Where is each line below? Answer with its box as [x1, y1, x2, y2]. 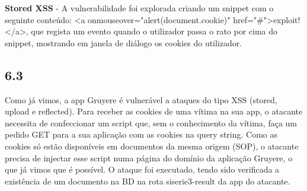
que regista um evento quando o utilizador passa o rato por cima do [31, 25, 278, 37]
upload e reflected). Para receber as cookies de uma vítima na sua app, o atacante [5, 105, 303, 117]
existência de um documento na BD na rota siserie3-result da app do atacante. [5, 174, 290, 187]
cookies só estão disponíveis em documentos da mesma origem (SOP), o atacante [5, 139, 299, 152]
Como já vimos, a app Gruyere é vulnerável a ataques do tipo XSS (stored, [5, 93, 277, 106]
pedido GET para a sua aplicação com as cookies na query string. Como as [5, 128, 278, 141]
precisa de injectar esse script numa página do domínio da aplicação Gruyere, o [5, 151, 293, 164]
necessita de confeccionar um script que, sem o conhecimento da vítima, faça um [5, 116, 298, 129]
